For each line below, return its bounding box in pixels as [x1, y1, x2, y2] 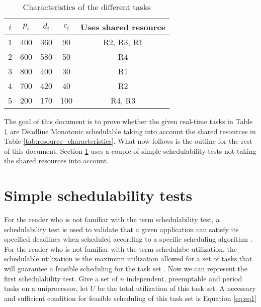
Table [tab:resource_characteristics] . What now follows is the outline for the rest [4, 136, 252, 146]
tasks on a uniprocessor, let [4, 283, 88, 293]
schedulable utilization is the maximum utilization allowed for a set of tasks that [4, 253, 252, 264]
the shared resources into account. [4, 155, 109, 166]
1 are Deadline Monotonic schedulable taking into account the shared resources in [4, 126, 256, 136]
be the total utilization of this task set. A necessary [97, 283, 256, 293]
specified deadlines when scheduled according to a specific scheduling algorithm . [4, 234, 252, 244]
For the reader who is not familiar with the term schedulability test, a [4, 214, 220, 225]
